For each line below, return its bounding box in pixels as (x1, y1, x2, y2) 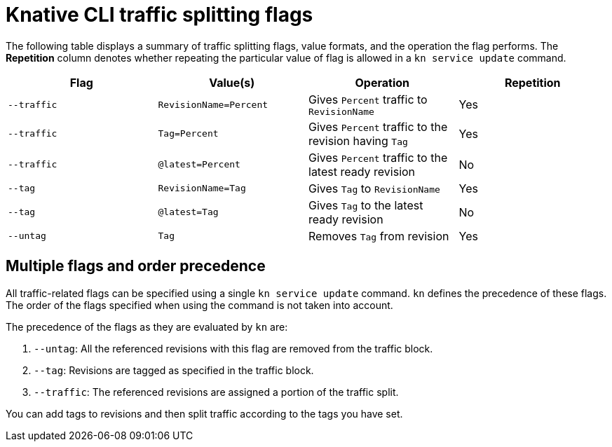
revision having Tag (308, 133, 408, 148)
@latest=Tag (158, 207, 219, 218)
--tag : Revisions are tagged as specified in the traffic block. (34, 364, 314, 376)
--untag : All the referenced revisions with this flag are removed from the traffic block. (34, 342, 433, 355)
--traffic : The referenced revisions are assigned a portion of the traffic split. (34, 385, 399, 398)
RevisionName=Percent (158, 99, 268, 110)
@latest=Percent (158, 159, 240, 170)
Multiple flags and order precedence (6, 257, 266, 275)
